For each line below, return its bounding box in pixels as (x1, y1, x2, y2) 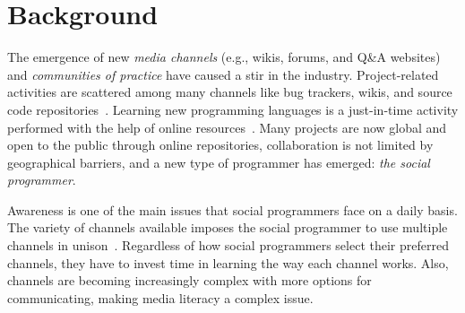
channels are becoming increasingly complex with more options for (7, 271, 372, 290)
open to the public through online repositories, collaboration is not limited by (7, 135, 434, 154)
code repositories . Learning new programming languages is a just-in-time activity (7, 100, 459, 118)
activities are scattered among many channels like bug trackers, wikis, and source (7, 83, 452, 101)
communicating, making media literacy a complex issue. (7, 288, 314, 307)
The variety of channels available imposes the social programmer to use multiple (7, 218, 448, 237)
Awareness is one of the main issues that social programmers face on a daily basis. (7, 200, 458, 219)
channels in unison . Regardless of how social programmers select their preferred (7, 236, 449, 255)
